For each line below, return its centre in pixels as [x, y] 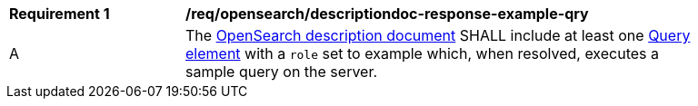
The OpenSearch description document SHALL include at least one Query [438, 35]
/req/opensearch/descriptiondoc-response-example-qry [387, 14]
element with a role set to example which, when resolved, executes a [422, 53]
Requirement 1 [60, 14]
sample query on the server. [282, 72]
